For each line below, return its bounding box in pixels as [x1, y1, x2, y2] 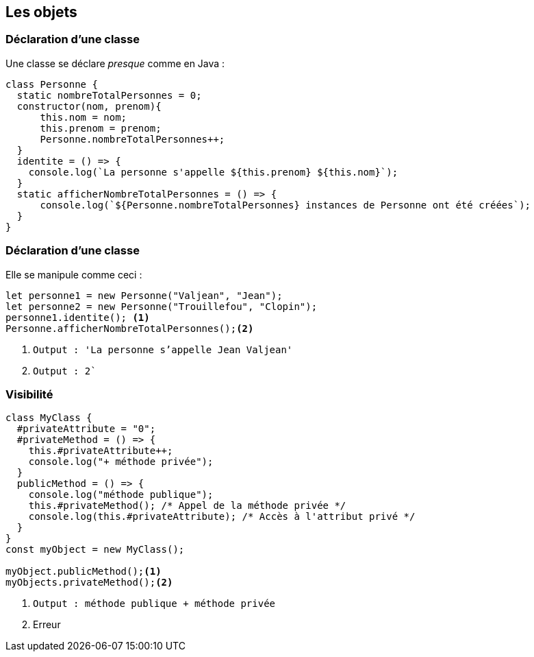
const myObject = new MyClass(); [5, 544, 185, 556]
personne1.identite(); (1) [5, 311, 150, 323]
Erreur [33, 619, 61, 631]
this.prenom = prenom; [40, 122, 162, 134]
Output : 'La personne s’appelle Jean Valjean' [33, 344, 293, 355]
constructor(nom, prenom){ [16, 100, 162, 112]
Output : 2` [33, 365, 97, 377]
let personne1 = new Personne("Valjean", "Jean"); [5, 289, 283, 301]
